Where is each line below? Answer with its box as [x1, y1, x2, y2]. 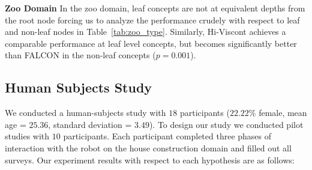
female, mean [259, 106, 307, 119]
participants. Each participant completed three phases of [63, 130, 272, 142]
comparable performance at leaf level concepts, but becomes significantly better [5, 37, 297, 49]
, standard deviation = [48, 118, 132, 130]
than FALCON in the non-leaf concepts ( [5, 49, 156, 61]
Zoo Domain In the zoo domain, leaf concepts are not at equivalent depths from [5, 2, 305, 14]
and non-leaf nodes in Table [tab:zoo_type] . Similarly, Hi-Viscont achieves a [5, 25, 286, 38]
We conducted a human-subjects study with [5, 106, 166, 119]
